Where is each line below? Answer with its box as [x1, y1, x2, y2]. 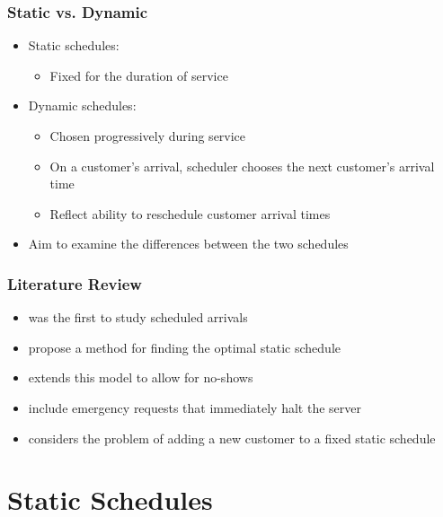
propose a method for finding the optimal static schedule [28, 337, 341, 356]
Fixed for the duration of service [49, 66, 228, 84]
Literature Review [7, 272, 142, 294]
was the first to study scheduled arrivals [28, 308, 248, 327]
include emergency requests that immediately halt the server [28, 398, 361, 416]
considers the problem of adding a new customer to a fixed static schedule [28, 428, 436, 447]
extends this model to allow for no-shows [28, 368, 253, 387]
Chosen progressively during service [49, 127, 246, 145]
